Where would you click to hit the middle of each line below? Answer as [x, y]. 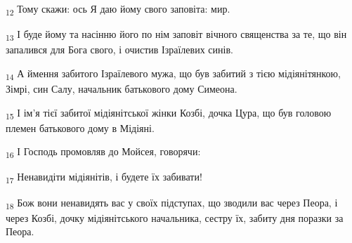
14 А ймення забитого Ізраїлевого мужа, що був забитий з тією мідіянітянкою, [173, 74]
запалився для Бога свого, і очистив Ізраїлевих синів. [119, 50]
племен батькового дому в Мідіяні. [80, 127]
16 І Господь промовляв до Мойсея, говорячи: [103, 152]
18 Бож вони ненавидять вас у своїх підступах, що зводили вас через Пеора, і [172, 203]
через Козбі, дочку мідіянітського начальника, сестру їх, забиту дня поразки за [175, 217]
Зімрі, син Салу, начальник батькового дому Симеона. [122, 88]
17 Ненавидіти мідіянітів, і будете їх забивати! [104, 178]
